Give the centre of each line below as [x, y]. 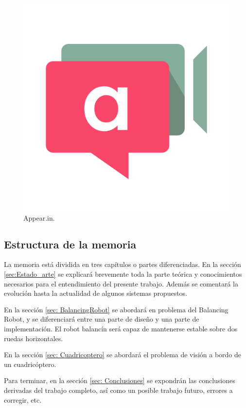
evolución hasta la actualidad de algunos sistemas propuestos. [96, 293]
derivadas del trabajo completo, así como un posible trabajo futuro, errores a [118, 390]
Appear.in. [39, 217]
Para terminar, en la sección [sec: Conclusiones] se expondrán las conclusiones [120, 380]
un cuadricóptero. [30, 364]
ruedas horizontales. [34, 338]
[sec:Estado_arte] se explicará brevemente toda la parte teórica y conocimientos [123, 274]
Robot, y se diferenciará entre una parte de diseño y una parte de [102, 319]
